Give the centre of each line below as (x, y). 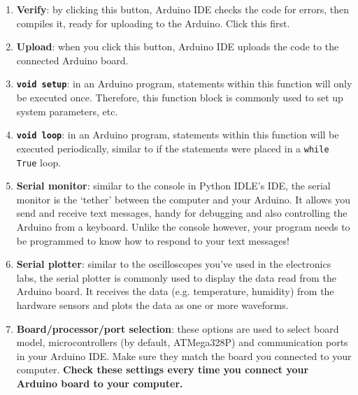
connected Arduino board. (72, 60)
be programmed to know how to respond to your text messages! (153, 240)
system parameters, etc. (67, 111)
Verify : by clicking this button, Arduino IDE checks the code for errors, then (183, 9)
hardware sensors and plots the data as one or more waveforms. (152, 304)
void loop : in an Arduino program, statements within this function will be (178, 135)
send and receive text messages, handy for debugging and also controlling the (182, 213)
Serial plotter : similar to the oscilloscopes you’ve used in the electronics (174, 264)
